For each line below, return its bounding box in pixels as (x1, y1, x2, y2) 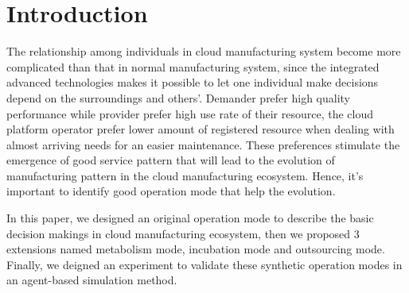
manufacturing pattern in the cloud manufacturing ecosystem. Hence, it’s (6, 167, 364, 183)
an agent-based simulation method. (6, 272, 177, 288)
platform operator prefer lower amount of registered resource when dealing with (6, 121, 395, 137)
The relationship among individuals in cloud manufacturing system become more (6, 43, 401, 60)
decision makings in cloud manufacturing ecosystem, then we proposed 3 (6, 225, 360, 241)
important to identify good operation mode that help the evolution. (6, 183, 336, 199)
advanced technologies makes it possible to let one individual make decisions (6, 74, 379, 91)
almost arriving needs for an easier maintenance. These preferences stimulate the (6, 136, 400, 152)
